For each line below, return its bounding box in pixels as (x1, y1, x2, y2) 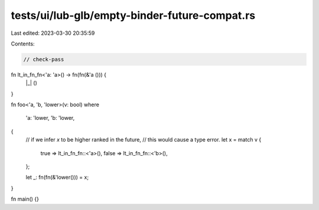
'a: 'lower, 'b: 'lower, (25, 114, 75, 122)
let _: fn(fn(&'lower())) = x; (25, 174, 89, 181)
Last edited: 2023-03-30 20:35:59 (11, 29, 95, 37)
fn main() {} (11, 195, 40, 203)
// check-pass (23, 56, 64, 63)
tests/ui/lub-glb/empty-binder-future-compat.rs (11, 9, 256, 22)
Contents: (11, 40, 35, 47)
